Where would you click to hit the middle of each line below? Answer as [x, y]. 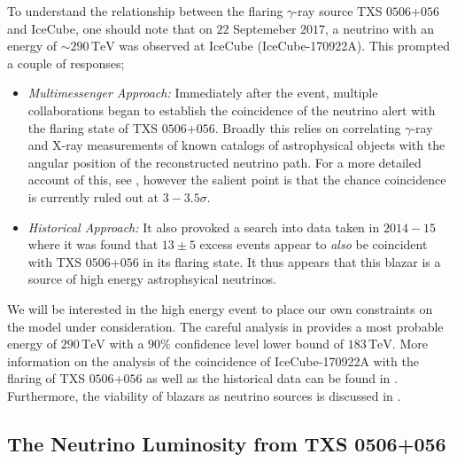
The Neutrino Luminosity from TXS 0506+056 [227, 443]
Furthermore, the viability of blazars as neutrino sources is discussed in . [204, 395]
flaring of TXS [46, 378]
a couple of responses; [66, 63]
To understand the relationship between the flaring [145, 11]
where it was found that [93, 244]
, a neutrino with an [380, 28]
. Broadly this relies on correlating [308, 127]
